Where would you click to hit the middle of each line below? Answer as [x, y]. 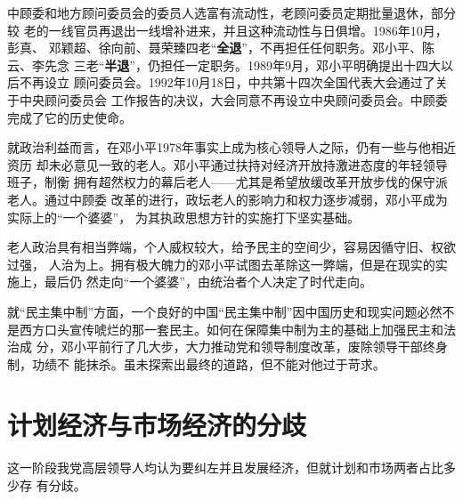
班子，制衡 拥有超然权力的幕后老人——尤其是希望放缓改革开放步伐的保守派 [227, 182]
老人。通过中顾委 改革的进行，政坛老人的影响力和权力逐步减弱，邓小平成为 [227, 199]
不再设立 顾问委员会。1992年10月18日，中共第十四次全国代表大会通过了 [227, 82]
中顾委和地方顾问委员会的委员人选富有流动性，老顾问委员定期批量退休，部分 [231, 12]
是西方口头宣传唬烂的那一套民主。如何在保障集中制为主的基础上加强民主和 [225, 329]
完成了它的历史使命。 [69, 117]
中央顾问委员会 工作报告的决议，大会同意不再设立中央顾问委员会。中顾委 [233, 99]
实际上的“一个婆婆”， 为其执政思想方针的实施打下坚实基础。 [183, 217]
